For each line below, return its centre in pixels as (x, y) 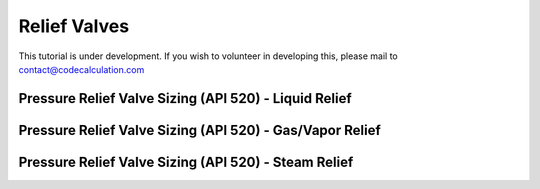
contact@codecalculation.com (81, 69)
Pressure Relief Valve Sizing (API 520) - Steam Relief (186, 161)
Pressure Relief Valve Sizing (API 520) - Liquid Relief (185, 98)
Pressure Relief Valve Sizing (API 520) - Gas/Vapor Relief (200, 130)
